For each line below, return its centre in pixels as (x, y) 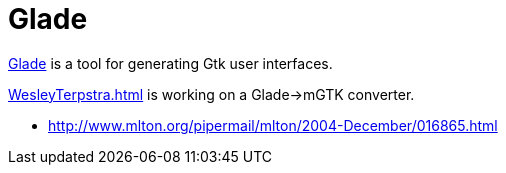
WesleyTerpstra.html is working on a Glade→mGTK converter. (211, 94)
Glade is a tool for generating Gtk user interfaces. (170, 63)
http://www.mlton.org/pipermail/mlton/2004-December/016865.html (273, 125)
